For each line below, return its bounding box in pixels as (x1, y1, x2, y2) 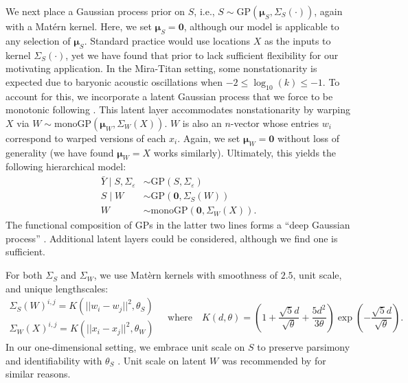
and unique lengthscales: (5, 281, 109, 295)
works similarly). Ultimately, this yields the (153, 145, 337, 159)
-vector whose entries (230, 115, 319, 130)
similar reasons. (5, 367, 71, 381)
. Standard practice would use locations (84, 33, 251, 47)
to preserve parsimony (257, 340, 350, 354)
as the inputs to (264, 33, 331, 47)
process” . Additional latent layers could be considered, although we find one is (5, 231, 338, 245)
